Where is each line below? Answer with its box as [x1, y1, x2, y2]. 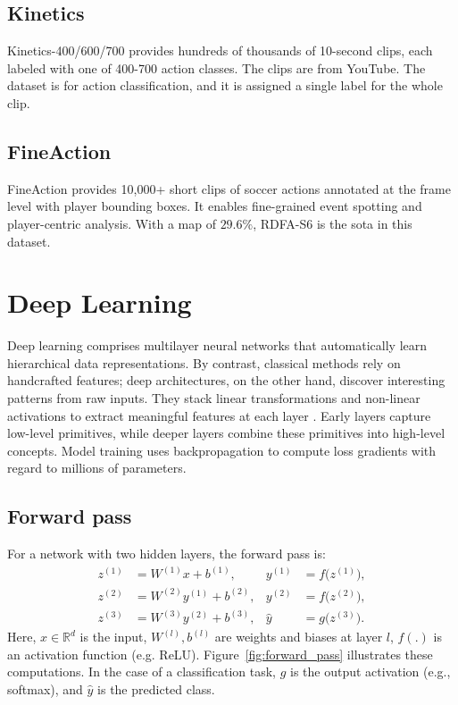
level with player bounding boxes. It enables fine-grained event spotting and [7, 197, 422, 215]
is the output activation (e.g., [289, 662, 451, 681]
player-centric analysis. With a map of [7, 214, 216, 232]
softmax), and [7, 680, 83, 699]
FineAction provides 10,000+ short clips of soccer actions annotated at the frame [7, 179, 451, 197]
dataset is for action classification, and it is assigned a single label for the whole [7, 76, 443, 95]
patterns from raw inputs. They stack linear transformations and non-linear [7, 389, 421, 407]
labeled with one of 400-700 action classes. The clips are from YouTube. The [7, 58, 426, 77]
